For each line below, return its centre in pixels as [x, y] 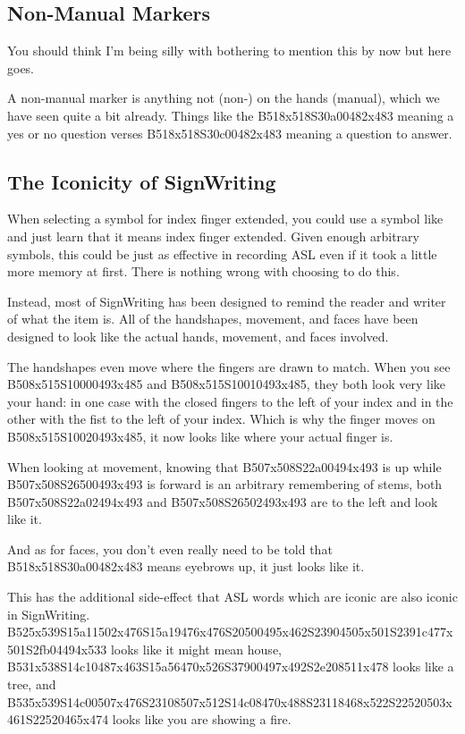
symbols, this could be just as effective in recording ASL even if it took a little [222, 253]
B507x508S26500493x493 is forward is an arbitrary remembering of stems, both [225, 484]
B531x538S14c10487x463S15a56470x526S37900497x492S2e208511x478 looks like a [231, 667]
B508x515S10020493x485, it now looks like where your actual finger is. [200, 436]
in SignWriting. [49, 614]
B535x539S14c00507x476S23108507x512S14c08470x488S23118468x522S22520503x [230, 701]
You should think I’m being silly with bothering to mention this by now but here [229, 51]
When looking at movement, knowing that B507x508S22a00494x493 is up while [224, 466]
